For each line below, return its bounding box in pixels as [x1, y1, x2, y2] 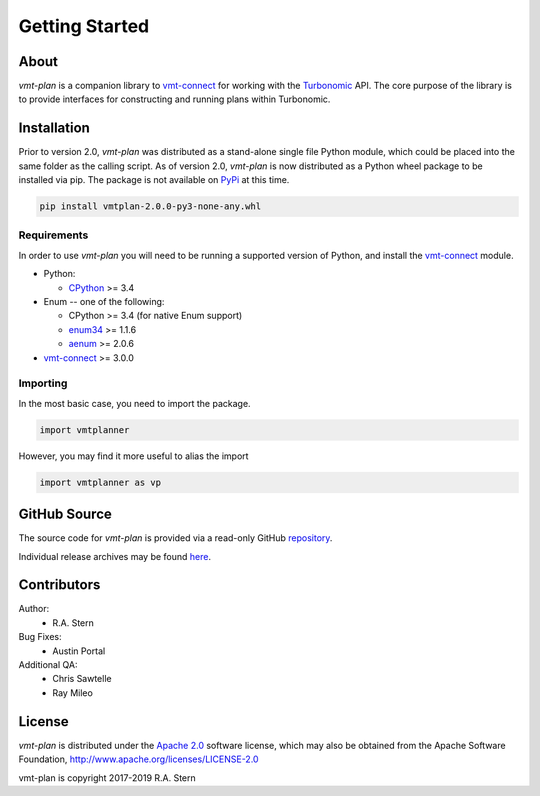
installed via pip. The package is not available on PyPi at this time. [18, 174, 290, 186]
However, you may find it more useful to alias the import [18, 450, 249, 462]
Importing [18, 376, 68, 390]
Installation [18, 120, 90, 137]
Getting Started [18, 15, 150, 37]
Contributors [18, 576, 101, 594]
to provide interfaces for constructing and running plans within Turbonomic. [18, 93, 331, 105]
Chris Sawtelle [52, 673, 112, 685]
